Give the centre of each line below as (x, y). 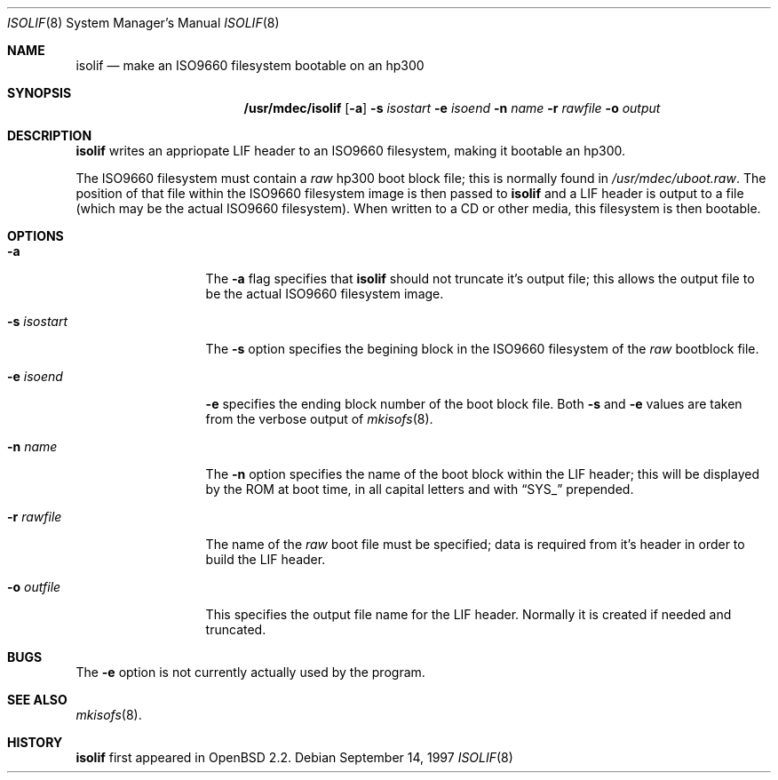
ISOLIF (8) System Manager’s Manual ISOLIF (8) (143, 23)
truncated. (236, 629)
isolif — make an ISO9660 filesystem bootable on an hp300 (250, 65)
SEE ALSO (37, 700)
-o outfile (34, 587)
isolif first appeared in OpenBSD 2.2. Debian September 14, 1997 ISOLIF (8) (294, 757)
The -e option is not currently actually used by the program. (250, 672)
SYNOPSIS (40, 93)
